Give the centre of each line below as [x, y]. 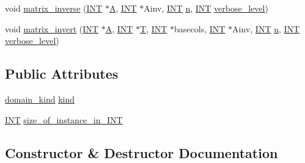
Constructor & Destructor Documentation [141, 152]
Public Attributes [62, 74]
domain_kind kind [40, 99]
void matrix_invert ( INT [52, 28]
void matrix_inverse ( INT [54, 8]
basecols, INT [200, 28]
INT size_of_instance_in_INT [64, 119]
